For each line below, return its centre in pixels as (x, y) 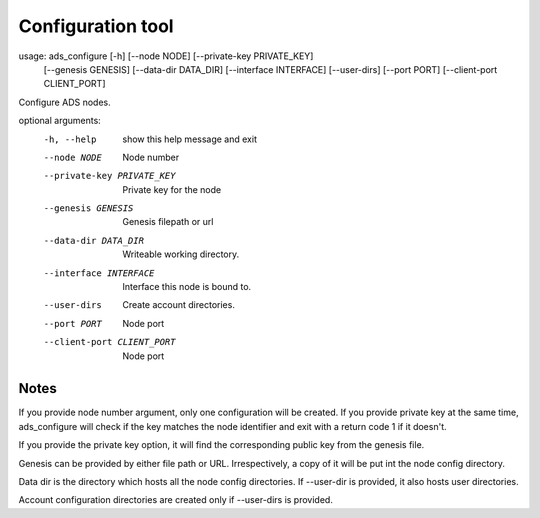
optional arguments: (60, 121)
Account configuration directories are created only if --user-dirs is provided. (176, 500)
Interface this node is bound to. (187, 287)
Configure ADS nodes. (64, 102)
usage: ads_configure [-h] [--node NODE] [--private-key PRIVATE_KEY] (166, 56)
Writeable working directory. (181, 254)
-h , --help (70, 139)
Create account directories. (178, 305)
